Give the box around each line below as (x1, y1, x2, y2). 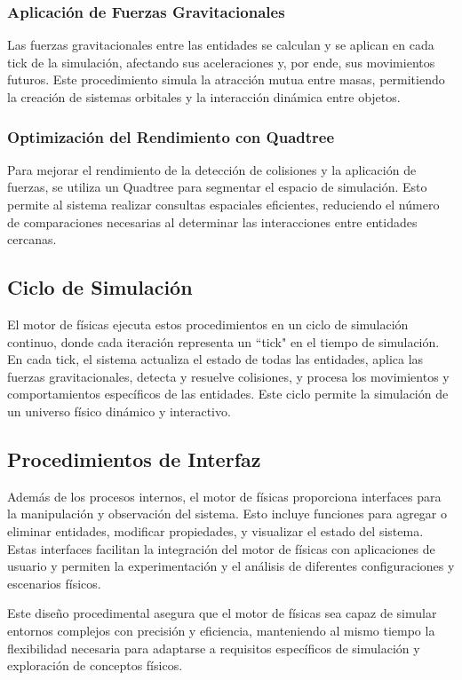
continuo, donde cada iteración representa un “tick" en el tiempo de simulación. (7, 332, 440, 351)
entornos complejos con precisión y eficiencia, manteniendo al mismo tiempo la (7, 621, 435, 639)
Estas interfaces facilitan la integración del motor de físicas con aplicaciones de (7, 539, 435, 557)
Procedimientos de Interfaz (7, 445, 261, 472)
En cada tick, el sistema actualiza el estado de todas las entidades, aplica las (7, 350, 424, 368)
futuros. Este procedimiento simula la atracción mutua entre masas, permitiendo (7, 70, 445, 89)
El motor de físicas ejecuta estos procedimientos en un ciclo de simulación (7, 314, 409, 333)
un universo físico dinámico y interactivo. (7, 401, 231, 420)
